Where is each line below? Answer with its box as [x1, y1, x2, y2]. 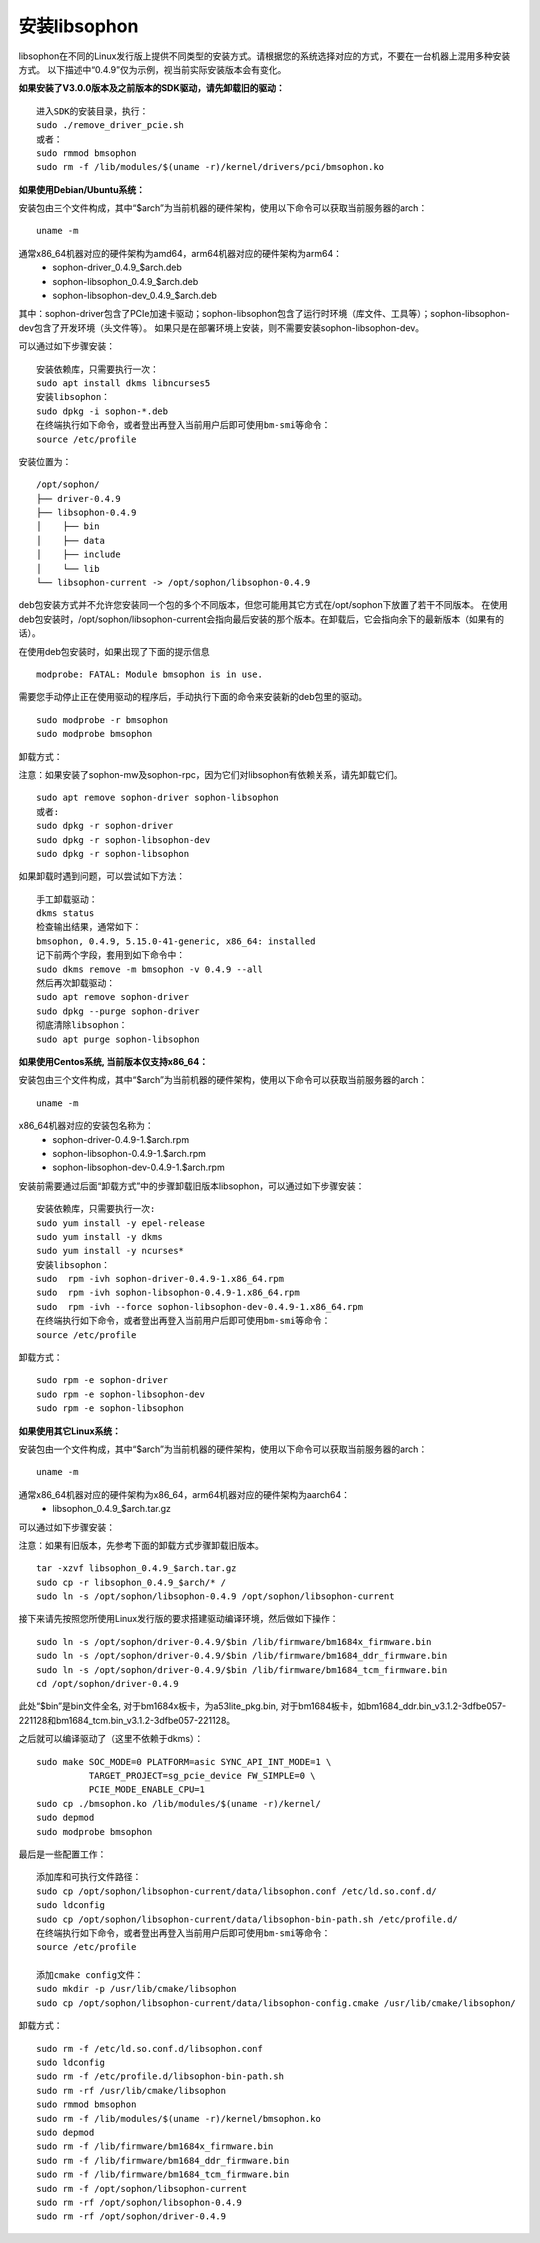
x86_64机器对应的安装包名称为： [18, 1120, 154, 1132]
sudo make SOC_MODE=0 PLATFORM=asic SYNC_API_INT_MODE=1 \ [36, 1756, 332, 1767]
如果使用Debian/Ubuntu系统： [18, 183, 145, 195]
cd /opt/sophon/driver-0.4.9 [36, 1678, 179, 1690]
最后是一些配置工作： [18, 1848, 107, 1860]
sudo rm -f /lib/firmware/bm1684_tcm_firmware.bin [36, 2169, 290, 2180]
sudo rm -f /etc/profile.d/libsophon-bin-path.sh [36, 2071, 285, 2082]
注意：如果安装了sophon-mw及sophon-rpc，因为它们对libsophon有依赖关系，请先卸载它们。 [18, 768, 403, 780]
